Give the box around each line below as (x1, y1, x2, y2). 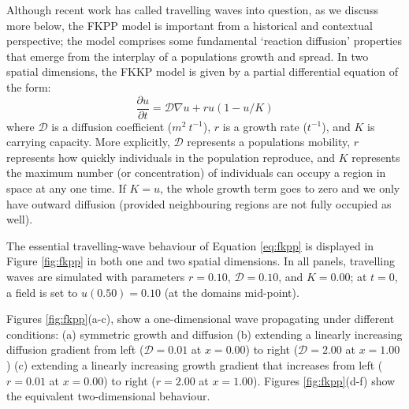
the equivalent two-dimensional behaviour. (6, 388, 210, 404)
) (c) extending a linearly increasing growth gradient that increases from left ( (6, 356, 383, 373)
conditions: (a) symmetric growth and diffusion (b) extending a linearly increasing (6, 325, 403, 342)
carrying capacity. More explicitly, (6, 133, 170, 150)
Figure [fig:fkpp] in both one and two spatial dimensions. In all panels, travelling (6, 253, 395, 269)
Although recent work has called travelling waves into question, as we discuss (6, 2, 378, 17)
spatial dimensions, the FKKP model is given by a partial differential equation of (6, 63, 399, 80)
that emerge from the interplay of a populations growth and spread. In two (6, 47, 369, 64)
